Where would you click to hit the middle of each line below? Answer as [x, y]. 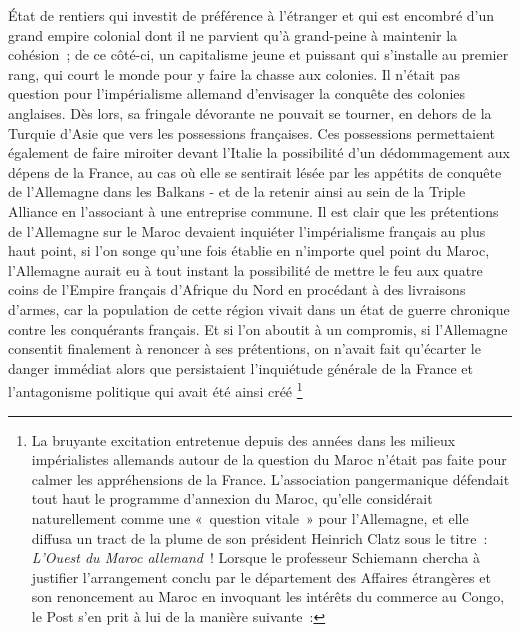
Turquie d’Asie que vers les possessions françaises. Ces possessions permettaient [252, 132]
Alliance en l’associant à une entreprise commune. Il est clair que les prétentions [253, 210]
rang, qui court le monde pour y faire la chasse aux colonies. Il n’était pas [234, 73]
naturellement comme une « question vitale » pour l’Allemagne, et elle [250, 517]
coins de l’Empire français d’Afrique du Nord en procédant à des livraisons [237, 289]
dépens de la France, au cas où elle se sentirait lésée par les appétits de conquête [255, 171]
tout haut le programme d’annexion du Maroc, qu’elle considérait [232, 498]
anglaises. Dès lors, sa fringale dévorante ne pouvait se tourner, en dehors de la [250, 112]
